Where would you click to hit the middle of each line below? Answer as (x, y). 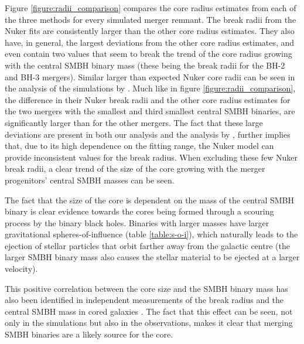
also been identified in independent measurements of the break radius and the (144, 300)
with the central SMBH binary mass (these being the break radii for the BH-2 (145, 65)
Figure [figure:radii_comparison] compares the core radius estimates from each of (151, 8)
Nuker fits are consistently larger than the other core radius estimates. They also (150, 31)
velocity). (21, 269)
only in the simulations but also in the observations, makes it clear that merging (149, 323)
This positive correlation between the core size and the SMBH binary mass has (146, 288)
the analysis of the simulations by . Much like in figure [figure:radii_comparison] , (150, 88)
